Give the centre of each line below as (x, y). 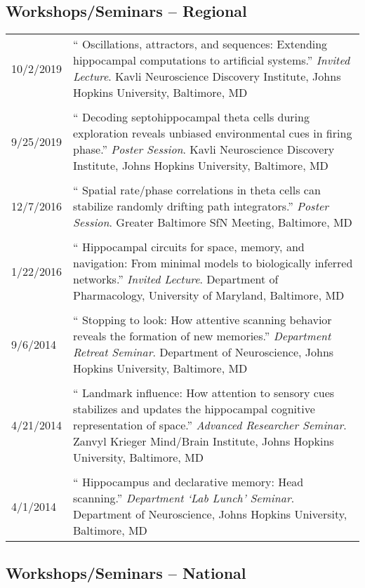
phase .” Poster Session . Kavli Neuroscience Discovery (204, 149)
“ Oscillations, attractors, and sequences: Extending (200, 44)
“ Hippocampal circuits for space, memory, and (189, 247)
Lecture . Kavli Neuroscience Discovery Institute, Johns (207, 76)
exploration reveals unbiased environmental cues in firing (213, 133)
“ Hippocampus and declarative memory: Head (188, 482)
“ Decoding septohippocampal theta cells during (191, 117)
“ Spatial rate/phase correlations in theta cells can (197, 190)
